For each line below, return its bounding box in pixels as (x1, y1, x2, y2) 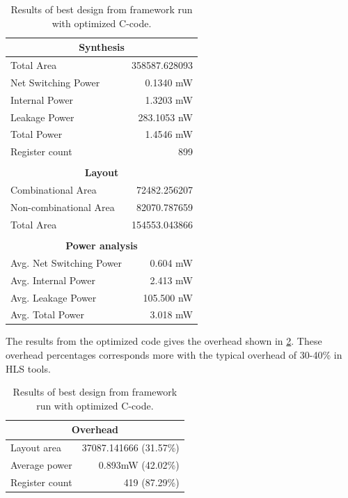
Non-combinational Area (10, 200, 115, 215)
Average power (10, 458, 72, 472)
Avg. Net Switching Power (10, 255, 122, 270)
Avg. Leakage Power (10, 290, 97, 304)
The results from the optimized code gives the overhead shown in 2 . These (6, 334, 322, 348)
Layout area (10, 440, 61, 455)
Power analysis (65, 238, 138, 252)
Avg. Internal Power (10, 272, 95, 287)
